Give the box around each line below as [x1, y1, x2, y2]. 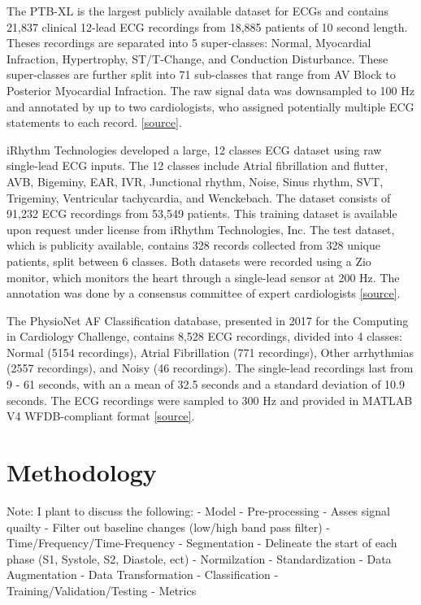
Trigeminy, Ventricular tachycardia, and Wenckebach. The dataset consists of [7, 189, 391, 206]
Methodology [7, 455, 157, 489]
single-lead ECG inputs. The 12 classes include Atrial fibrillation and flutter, [7, 157, 388, 174]
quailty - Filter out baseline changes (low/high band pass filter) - [7, 518, 331, 535]
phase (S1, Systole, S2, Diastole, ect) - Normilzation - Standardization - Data [7, 550, 392, 567]
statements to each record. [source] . [7, 114, 182, 131]
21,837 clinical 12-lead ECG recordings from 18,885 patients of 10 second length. [7, 18, 408, 35]
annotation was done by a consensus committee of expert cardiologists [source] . [7, 285, 401, 302]
